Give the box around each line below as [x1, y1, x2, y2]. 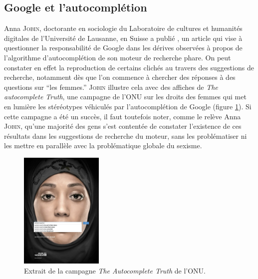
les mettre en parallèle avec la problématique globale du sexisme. [4, 140, 202, 151]
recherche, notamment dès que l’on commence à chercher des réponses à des [4, 72, 236, 82]
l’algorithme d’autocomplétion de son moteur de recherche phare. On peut [4, 52, 231, 62]
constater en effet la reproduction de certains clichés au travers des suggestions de [4, 62, 254, 72]
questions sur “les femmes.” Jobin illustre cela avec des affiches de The [4, 81, 218, 92]
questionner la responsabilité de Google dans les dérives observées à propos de [4, 42, 243, 53]
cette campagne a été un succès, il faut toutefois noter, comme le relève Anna [4, 111, 241, 121]
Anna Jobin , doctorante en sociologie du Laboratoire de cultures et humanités [4, 23, 243, 33]
